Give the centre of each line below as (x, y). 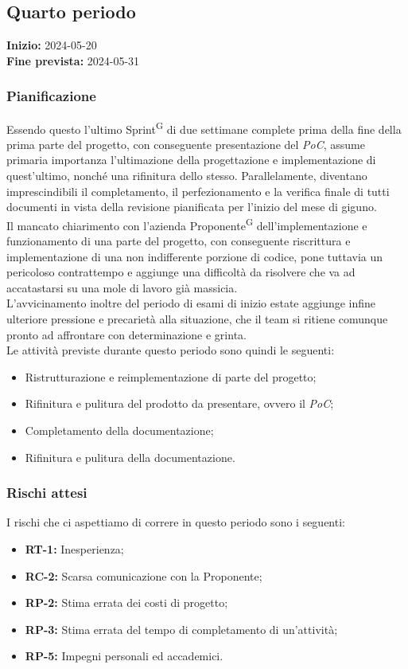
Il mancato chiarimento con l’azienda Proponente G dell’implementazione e (187, 224)
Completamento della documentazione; (119, 430)
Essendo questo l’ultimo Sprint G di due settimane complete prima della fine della (204, 127)
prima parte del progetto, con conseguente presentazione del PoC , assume (186, 144)
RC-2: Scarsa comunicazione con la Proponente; (144, 575)
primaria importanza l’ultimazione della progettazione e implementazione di (191, 160)
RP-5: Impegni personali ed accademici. (124, 656)
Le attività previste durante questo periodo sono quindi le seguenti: (171, 350)
